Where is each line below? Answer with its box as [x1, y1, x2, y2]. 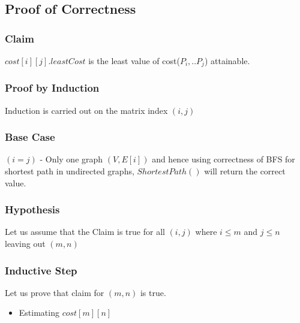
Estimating [19, 306, 59, 319]
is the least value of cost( [88, 55, 180, 67]
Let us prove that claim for [5, 286, 104, 298]
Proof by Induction [5, 80, 100, 95]
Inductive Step [5, 262, 77, 277]
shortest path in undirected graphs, [5, 165, 134, 177]
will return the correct [204, 165, 286, 177]
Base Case [5, 129, 55, 144]
